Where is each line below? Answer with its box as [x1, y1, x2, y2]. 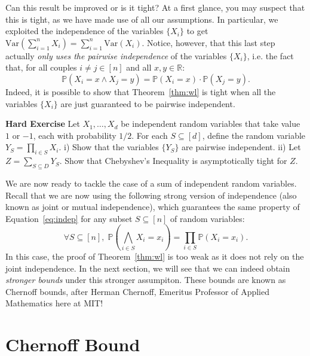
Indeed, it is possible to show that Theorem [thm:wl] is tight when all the [5, 85, 276, 98]
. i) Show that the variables [59, 141, 159, 153]
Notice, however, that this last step [147, 36, 275, 48]
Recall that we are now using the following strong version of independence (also [5, 188, 297, 201]
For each [136, 129, 168, 141]
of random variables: [170, 212, 245, 224]
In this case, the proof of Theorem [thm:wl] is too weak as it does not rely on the [5, 250, 304, 263]
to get [186, 25, 208, 37]
